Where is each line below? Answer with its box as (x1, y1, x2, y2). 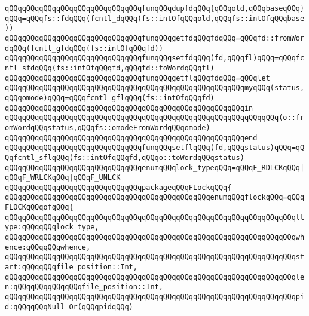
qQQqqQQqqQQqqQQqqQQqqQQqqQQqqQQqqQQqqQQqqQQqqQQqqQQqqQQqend (5, 133, 258, 142)
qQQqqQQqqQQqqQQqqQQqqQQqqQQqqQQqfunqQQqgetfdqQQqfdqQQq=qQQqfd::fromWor (5, 33, 305, 42)
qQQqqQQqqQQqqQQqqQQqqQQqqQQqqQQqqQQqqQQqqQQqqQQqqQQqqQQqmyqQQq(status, (5, 84, 305, 93)
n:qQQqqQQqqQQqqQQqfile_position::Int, (5, 283, 163, 292)
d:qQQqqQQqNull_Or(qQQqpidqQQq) (5, 302, 133, 311)
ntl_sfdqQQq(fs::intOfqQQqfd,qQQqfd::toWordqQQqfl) (5, 63, 215, 72)
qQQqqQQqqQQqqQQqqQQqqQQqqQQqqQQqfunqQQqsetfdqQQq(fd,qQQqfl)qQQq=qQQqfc (5, 54, 305, 63)
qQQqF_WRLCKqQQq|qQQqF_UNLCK (5, 173, 121, 182)
